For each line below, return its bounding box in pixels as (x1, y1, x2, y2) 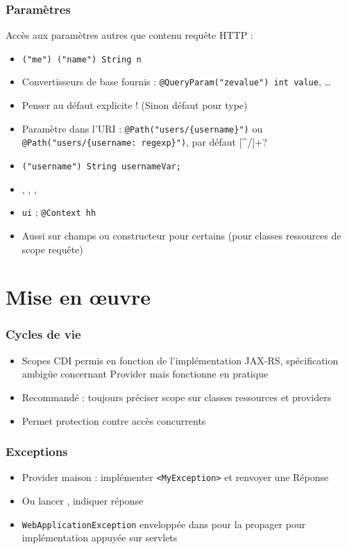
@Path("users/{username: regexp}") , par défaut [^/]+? (22, 135, 267, 149)
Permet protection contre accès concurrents (22, 413, 206, 428)
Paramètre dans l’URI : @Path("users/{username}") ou (22, 121, 263, 135)
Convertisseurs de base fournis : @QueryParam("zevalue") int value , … (22, 74, 331, 89)
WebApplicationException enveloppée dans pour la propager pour (22, 516, 306, 531)
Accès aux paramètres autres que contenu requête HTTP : (6, 28, 253, 42)
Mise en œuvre (6, 282, 151, 311)
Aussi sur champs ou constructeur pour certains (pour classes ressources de (22, 228, 341, 242)
